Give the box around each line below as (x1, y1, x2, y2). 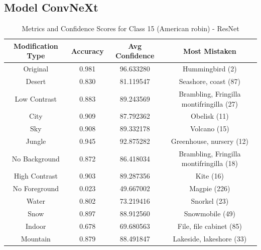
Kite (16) (195, 171, 224, 181)
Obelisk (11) (191, 111, 229, 121)
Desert (26, 76, 46, 87)
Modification (13, 40, 58, 51)
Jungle (26, 136, 46, 146)
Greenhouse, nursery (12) (171, 136, 249, 146)
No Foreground (13, 183, 59, 194)
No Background (12, 153, 60, 163)
